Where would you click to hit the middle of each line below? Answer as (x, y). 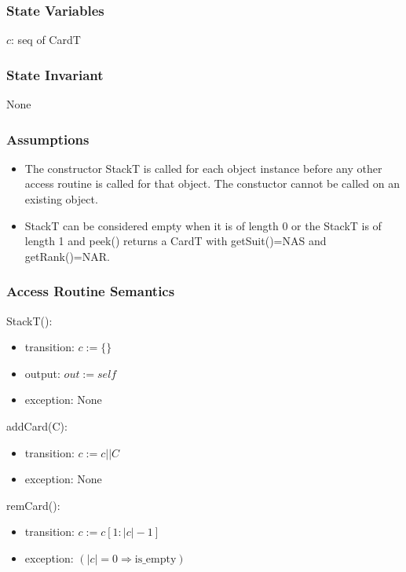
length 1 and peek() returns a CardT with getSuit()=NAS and (176, 241)
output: (42, 373)
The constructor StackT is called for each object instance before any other (203, 168)
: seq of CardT (46, 40)
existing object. (61, 199)
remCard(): (33, 505)
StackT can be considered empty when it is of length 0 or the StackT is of (203, 225)
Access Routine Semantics (91, 291)
